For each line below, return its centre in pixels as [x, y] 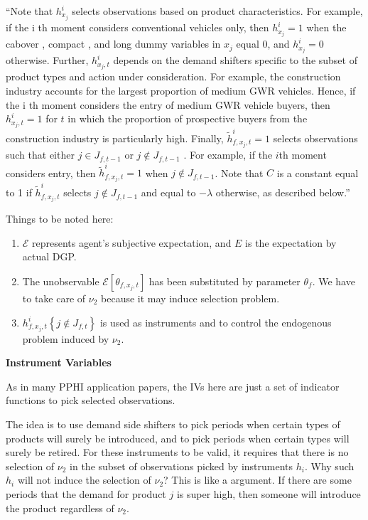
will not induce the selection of [84, 480]
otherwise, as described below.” [283, 192]
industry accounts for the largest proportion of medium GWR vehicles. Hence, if [181, 90]
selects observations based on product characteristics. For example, [217, 11]
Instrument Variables [59, 362]
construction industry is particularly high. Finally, [115, 138]
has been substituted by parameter [224, 281]
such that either [40, 155]
